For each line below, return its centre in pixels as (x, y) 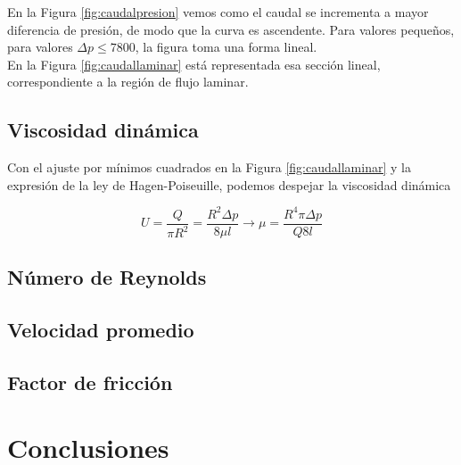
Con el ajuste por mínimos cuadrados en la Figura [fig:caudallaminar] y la (209, 167)
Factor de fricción (90, 382)
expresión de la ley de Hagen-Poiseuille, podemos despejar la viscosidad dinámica (229, 184)
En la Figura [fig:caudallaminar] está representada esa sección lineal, (194, 64)
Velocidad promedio (101, 330)
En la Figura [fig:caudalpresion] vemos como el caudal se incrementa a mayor (218, 12)
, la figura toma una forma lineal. (226, 47)
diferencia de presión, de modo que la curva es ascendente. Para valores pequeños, (231, 29)
